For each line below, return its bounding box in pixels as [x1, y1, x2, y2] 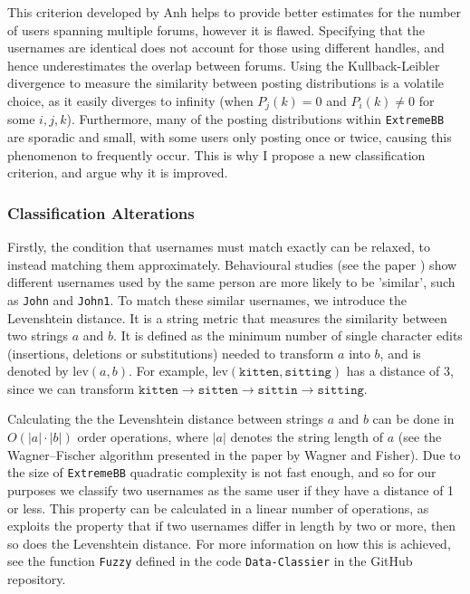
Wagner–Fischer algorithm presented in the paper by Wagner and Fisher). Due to [7, 445, 461, 464]
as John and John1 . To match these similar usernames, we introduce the [7, 290, 407, 309]
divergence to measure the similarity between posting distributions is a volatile [7, 73, 445, 92]
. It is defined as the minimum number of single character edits [113, 326, 463, 345]
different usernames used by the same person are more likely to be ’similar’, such [7, 273, 456, 292]
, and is [379, 343, 421, 362]
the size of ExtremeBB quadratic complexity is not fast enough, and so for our [7, 463, 436, 482]
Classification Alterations [7, 201, 195, 224]
